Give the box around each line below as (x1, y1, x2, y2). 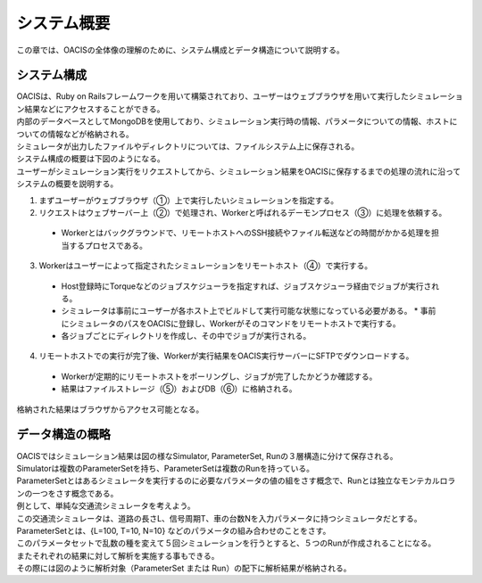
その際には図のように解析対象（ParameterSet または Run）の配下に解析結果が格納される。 (16, 562, 352, 574)
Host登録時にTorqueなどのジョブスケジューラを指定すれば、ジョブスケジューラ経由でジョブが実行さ (61, 281, 432, 291)
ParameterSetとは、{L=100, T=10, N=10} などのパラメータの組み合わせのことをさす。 (16, 525, 331, 536)
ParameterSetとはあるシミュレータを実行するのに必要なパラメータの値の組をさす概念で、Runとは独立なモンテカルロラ (16, 475, 456, 486)
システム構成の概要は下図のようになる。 (16, 153, 165, 164)
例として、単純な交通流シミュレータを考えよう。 (16, 500, 195, 512)
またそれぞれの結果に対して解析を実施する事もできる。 (16, 550, 220, 561)
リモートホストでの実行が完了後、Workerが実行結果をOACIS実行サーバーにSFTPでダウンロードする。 (38, 350, 414, 361)
